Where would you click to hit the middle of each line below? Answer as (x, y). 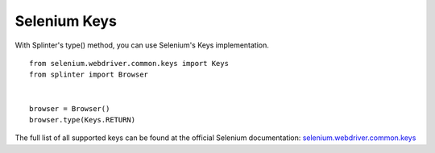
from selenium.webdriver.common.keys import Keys (129, 63)
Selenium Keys (66, 21)
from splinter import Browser (89, 75)
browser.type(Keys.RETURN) (83, 120)
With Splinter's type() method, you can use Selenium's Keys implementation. (142, 45)
